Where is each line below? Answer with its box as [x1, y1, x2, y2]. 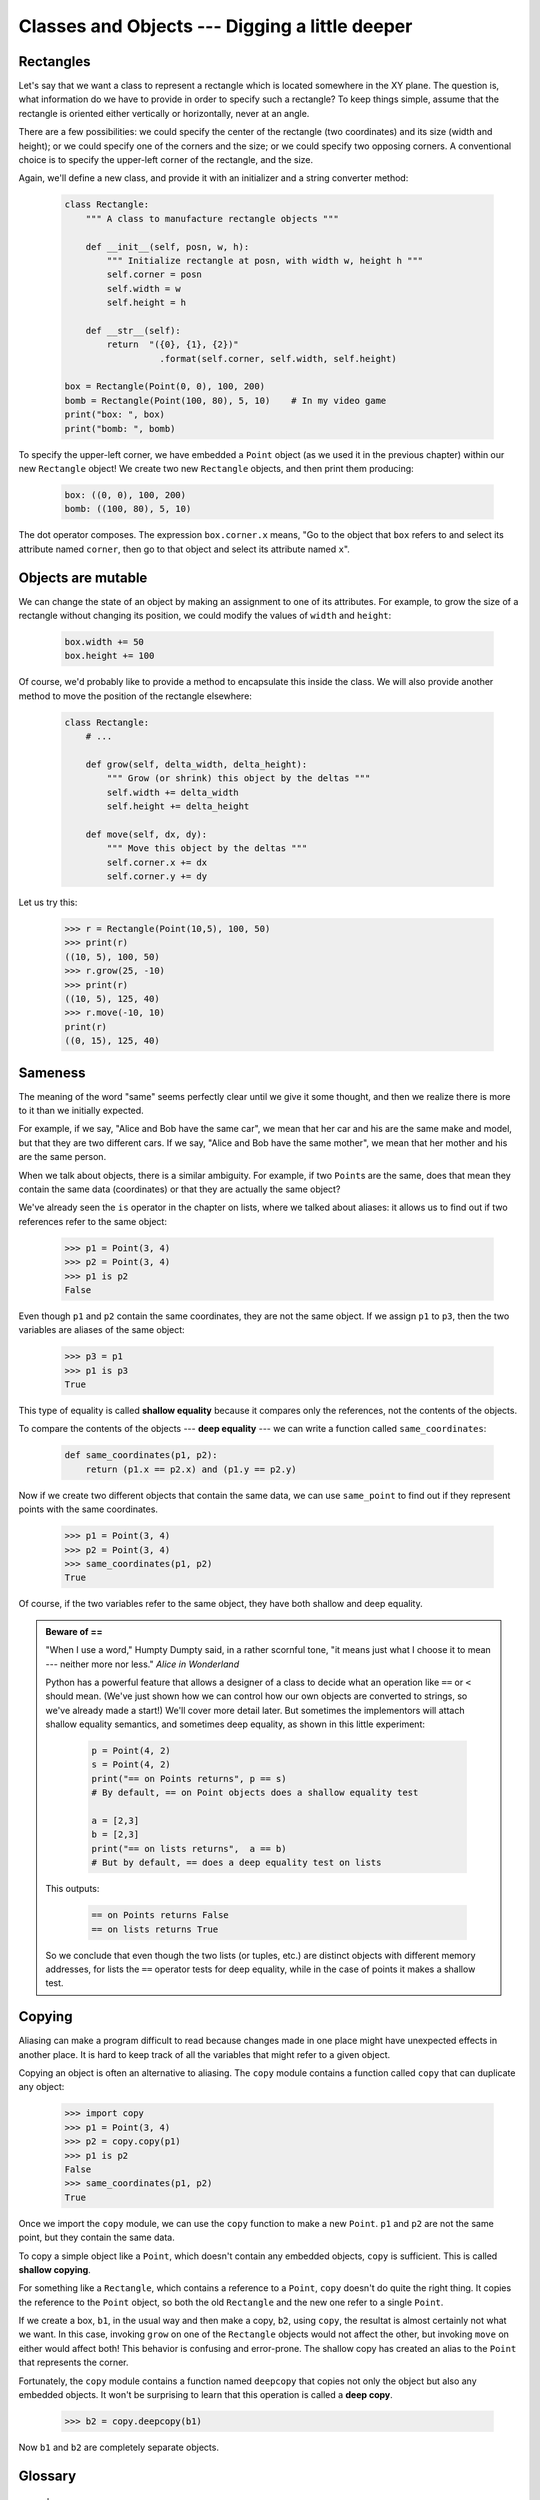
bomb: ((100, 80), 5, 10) [64, 503, 192, 515]
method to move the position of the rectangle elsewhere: [18, 690, 252, 702]
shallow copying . [18, 2263, 92, 2275]
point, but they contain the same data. [18, 2231, 175, 2244]
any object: [18, 2081, 65, 2093]
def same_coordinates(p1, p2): [64, 1450, 219, 1461]
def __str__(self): [85, 325, 182, 336]
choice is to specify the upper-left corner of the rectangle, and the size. [18, 154, 314, 166]
